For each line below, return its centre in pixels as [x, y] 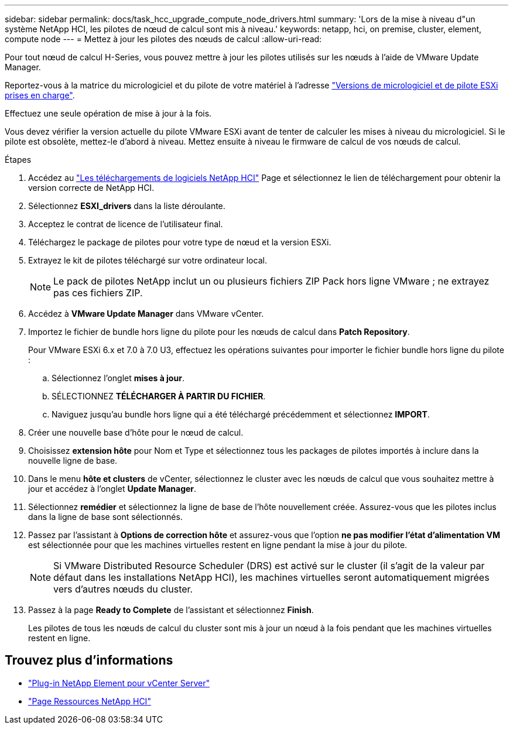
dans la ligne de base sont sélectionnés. [105, 517]
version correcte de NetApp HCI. [91, 188]
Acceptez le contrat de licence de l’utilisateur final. [126, 224]
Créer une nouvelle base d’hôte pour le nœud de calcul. [136, 432]
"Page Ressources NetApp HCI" [90, 701]
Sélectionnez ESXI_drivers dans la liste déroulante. [127, 206]
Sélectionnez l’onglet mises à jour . [118, 378]
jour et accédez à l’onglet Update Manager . [112, 489]
